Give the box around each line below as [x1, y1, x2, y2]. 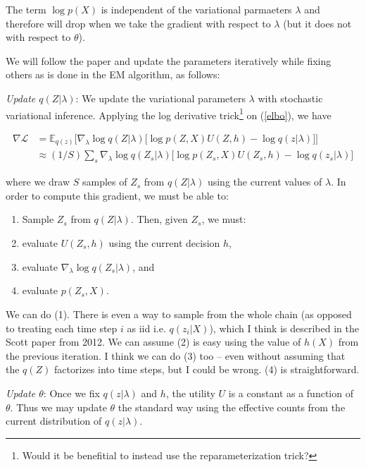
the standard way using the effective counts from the [118, 399, 346, 414]
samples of [82, 174, 127, 189]
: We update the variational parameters [75, 90, 246, 105]
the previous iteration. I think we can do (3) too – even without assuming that [6, 348, 346, 363]
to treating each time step [6, 320, 118, 335]
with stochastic [258, 90, 323, 105]
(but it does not [283, 16, 352, 30]
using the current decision [108, 235, 220, 250]
